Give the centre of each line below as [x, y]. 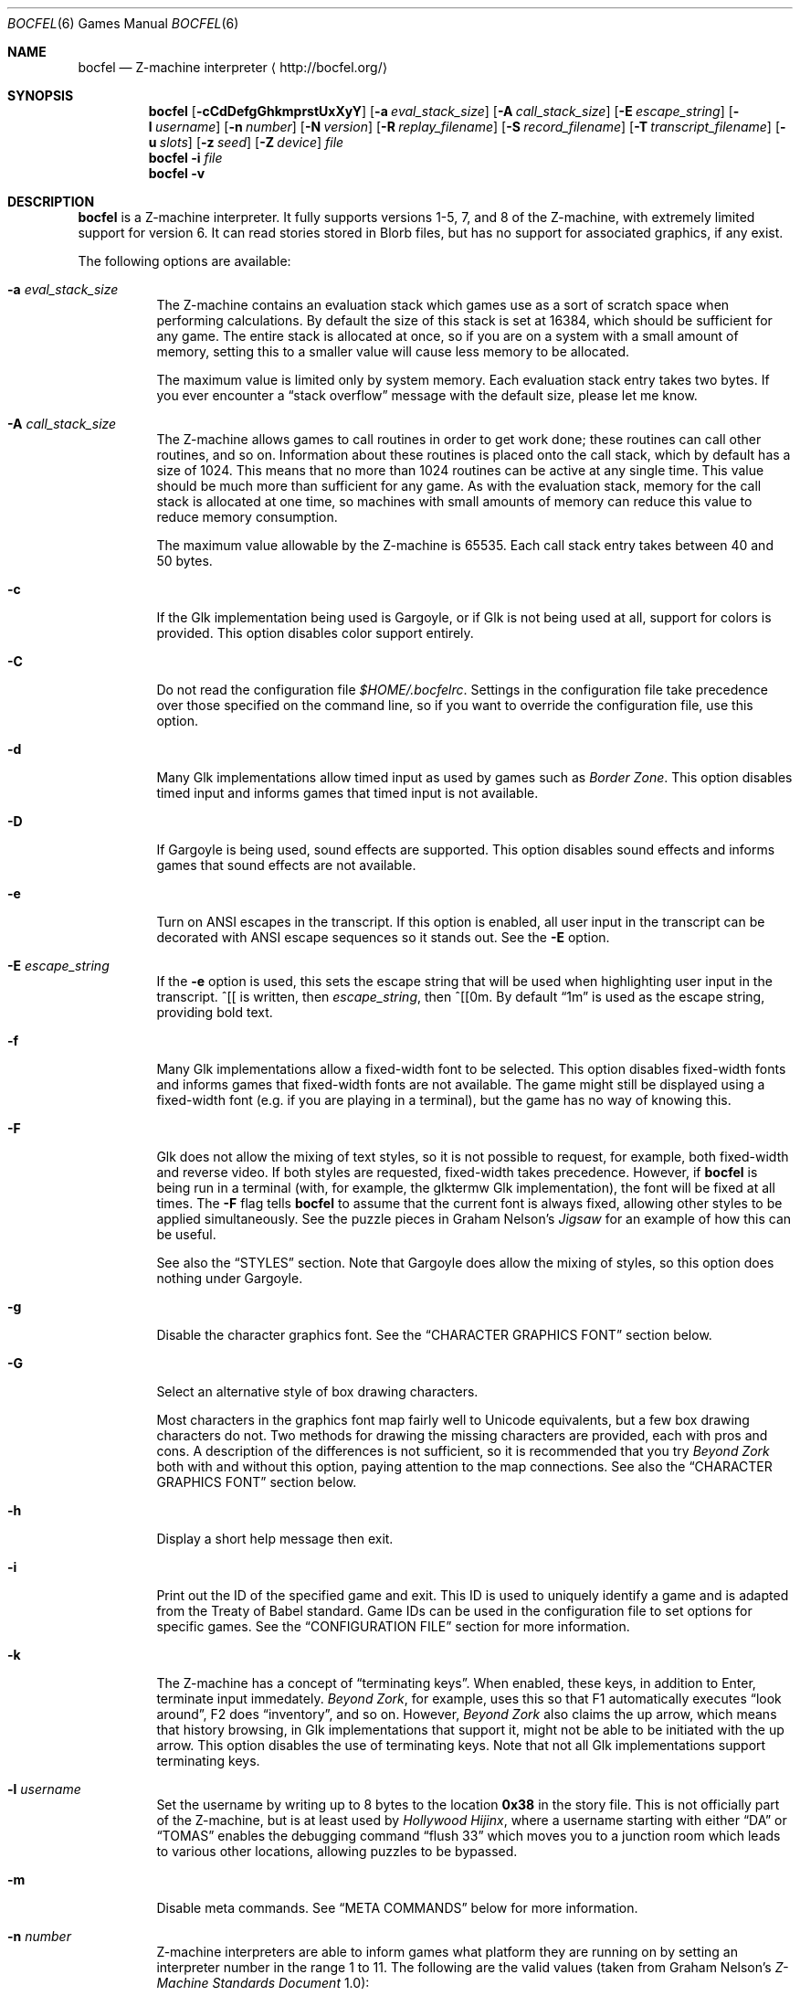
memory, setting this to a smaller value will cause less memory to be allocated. [393, 351]
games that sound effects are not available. [286, 865]
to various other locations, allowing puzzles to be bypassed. [337, 1851]
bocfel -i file [185, 158]
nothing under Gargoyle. [230, 1278]
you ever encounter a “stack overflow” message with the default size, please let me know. [427, 395]
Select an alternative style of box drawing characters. [317, 1391]
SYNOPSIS [41, 96]
